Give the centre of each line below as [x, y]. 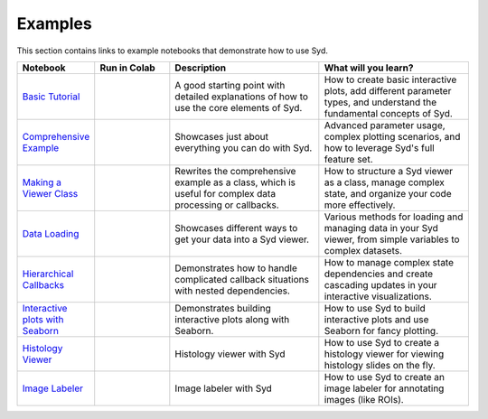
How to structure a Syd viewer [389, 171]
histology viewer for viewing [384, 354]
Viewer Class [50, 193]
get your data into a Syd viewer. [242, 239]
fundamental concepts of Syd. [389, 113]
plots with [43, 319]
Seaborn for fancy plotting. [381, 331]
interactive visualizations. [378, 296]
